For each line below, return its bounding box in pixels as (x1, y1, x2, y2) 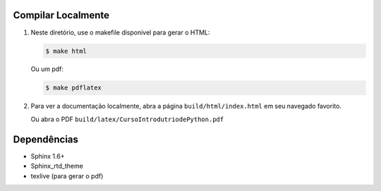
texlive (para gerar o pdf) (30, 171, 104, 180)
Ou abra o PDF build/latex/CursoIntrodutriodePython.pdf (30, 115, 224, 123)
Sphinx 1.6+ (30, 152, 65, 160)
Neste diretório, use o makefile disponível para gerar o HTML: (30, 28, 210, 37)
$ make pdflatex (45, 84, 102, 92)
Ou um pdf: (30, 65, 64, 73)
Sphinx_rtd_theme (30, 162, 84, 171)
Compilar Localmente (13, 9, 109, 21)
